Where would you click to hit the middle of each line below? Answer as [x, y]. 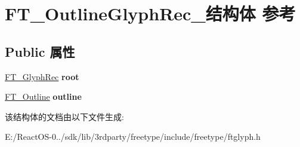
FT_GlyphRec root [42, 76]
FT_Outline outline [43, 97]
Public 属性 [40, 51]
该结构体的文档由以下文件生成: [64, 116]
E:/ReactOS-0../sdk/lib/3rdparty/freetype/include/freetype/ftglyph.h [133, 137]
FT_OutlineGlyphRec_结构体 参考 [150, 13]
